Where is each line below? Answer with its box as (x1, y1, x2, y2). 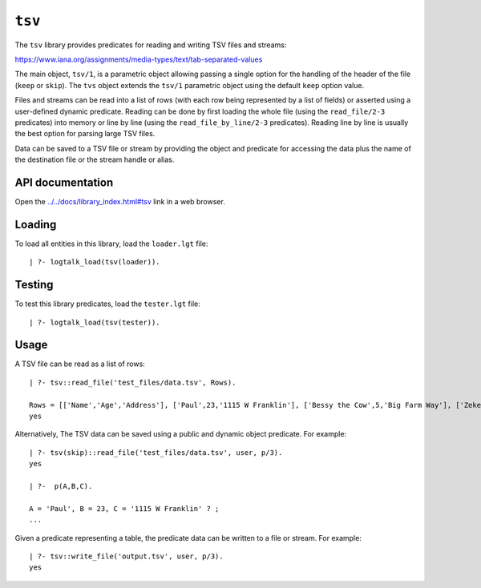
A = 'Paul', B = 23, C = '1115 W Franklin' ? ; (29, 504, 220, 513)
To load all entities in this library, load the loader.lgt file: (14, 239, 208, 248)
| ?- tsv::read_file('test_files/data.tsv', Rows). (29, 377, 236, 387)
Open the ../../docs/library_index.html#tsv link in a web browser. (14, 196, 226, 206)
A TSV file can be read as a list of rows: (14, 359, 146, 369)
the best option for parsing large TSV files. (14, 129, 156, 139)
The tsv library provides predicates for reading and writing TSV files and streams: (14, 40, 287, 50)
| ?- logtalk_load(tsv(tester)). (29, 317, 160, 327)
